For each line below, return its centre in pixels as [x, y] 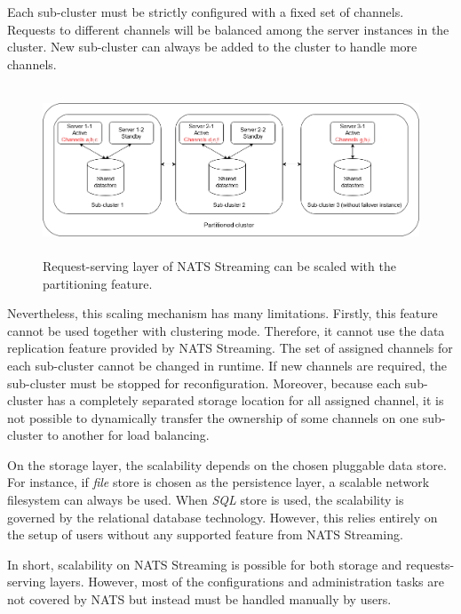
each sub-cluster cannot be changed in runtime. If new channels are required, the [227, 365]
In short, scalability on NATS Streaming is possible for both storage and [205, 564]
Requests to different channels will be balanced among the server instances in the [228, 29]
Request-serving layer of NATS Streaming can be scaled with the [219, 265]
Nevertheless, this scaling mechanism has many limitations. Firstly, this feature [223, 313]
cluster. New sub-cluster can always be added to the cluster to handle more [212, 47]
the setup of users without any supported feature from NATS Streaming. [205, 534]
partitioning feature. [98, 283]
